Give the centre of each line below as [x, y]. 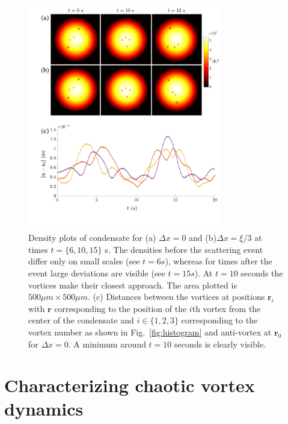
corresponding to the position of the [121, 308]
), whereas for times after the [219, 261]
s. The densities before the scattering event [184, 249]
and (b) [203, 238]
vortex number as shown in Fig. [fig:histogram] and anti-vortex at [150, 332]
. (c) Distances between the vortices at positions [176, 297]
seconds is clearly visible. [220, 344]
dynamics [44, 409]
